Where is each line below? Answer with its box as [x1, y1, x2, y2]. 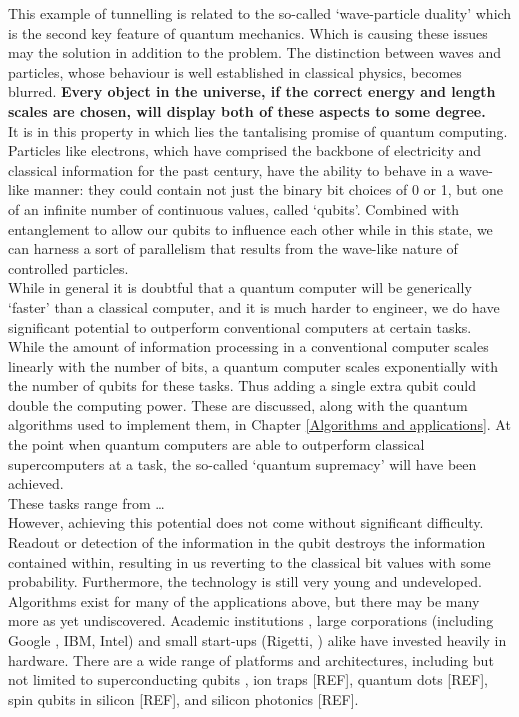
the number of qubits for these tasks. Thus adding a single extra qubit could [8, 375, 477, 396]
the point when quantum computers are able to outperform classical [8, 434, 425, 455]
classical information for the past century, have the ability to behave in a [8, 159, 455, 180]
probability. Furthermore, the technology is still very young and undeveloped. [8, 571, 482, 592]
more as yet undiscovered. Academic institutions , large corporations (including [8, 610, 494, 631]
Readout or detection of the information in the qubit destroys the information [8, 532, 486, 553]
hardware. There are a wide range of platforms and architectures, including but [8, 649, 494, 670]
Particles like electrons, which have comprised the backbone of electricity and [8, 140, 482, 161]
